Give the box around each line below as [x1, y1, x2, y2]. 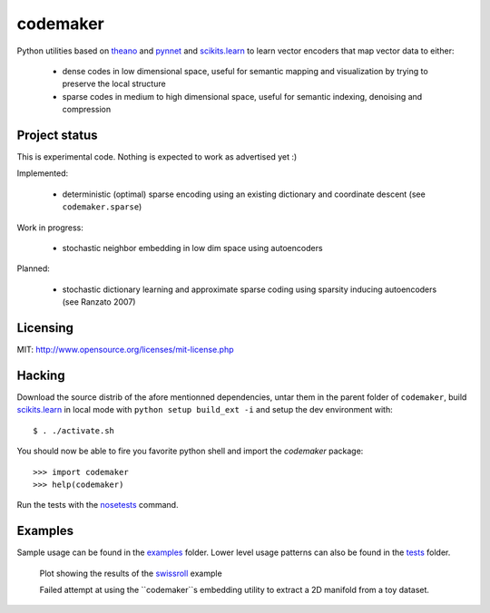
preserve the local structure [62, 78, 167, 90]
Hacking [16, 367, 65, 383]
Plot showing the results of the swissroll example [39, 568, 222, 579]
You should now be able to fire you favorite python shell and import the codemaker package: [16, 445, 364, 457]
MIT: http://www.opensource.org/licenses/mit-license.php [16, 345, 235, 355]
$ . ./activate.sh [33, 425, 115, 435]
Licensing [16, 320, 74, 336]
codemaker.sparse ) [62, 201, 142, 212]
